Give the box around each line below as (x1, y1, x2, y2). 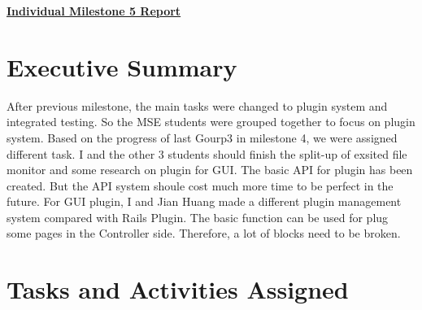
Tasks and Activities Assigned (7, 273, 349, 306)
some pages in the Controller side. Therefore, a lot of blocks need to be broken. (7, 225, 401, 242)
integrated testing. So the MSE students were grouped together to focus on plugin (7, 113, 415, 130)
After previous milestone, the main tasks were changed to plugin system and (7, 97, 388, 114)
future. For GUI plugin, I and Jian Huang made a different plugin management (7, 193, 402, 210)
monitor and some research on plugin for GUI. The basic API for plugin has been (7, 161, 413, 178)
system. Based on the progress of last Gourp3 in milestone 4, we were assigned (7, 129, 398, 146)
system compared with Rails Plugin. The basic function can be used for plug (7, 208, 389, 225)
